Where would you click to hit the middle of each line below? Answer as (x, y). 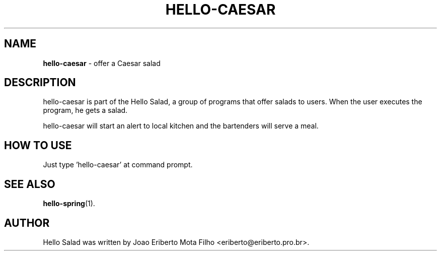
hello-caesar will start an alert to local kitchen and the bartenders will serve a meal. (181, 126)
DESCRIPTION (40, 83)
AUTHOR (27, 223)
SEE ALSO (30, 184)
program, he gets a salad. (85, 110)
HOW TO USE (38, 145)
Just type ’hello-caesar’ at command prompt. (118, 165)
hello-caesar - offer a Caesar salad (102, 63)
